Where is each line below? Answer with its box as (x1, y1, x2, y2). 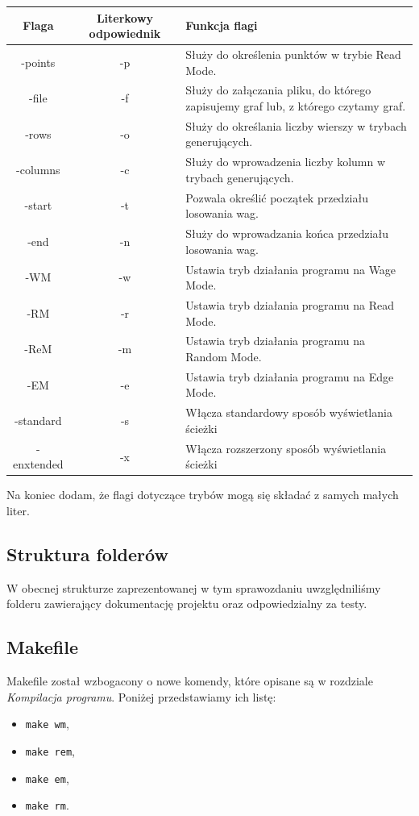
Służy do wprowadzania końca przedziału (185, 225, 389, 242)
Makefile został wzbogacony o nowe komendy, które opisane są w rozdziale (6, 672, 373, 689)
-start (24, 197, 52, 214)
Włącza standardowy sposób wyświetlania (185, 404, 392, 421)
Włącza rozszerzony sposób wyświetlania (185, 439, 387, 456)
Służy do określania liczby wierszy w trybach (185, 117, 407, 134)
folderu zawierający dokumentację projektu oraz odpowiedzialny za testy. (6, 595, 367, 612)
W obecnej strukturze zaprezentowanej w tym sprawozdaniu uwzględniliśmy (6, 579, 381, 596)
